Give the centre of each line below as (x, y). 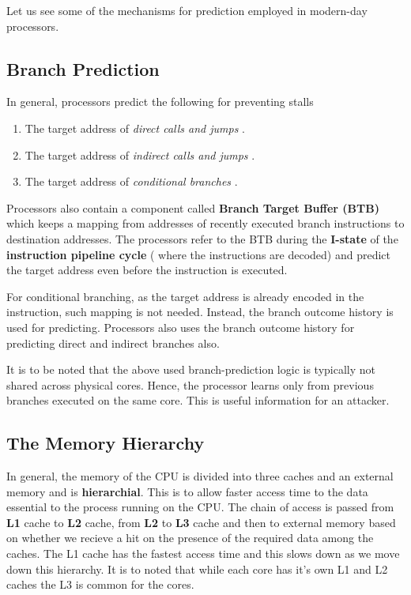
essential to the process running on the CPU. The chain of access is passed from (200, 507)
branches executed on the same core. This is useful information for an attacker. (198, 400)
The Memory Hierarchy (106, 443)
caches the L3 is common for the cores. (100, 584)
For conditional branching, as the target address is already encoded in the (185, 296)
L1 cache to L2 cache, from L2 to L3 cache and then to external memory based (201, 522)
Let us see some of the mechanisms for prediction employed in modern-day (187, 10)
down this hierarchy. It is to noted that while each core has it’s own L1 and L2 (197, 569)
